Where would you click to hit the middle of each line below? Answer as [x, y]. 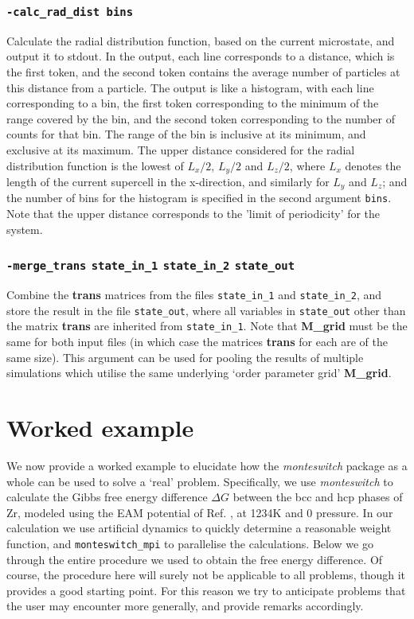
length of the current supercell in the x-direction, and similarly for [168, 181]
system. [25, 229]
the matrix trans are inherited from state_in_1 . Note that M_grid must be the [207, 326]
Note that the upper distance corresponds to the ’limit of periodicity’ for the [193, 214]
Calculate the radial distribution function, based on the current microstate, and [201, 40]
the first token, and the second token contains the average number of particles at [203, 71]
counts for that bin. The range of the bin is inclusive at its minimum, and [186, 134]
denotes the [373, 165]
